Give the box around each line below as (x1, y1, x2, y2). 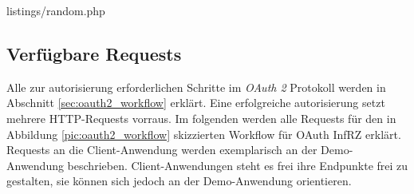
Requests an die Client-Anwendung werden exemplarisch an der (6, 141, 317, 158)
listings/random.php (6, 2, 105, 18)
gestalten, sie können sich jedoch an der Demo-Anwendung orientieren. (6, 172, 352, 189)
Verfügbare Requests (6, 41, 182, 65)
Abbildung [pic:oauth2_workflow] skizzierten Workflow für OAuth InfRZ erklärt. (6, 125, 401, 142)
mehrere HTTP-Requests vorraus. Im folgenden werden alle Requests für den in (6, 109, 396, 126)
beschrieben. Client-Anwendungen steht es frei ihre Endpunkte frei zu (67, 156, 408, 173)
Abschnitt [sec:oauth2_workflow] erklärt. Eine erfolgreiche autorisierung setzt (6, 94, 385, 111)
